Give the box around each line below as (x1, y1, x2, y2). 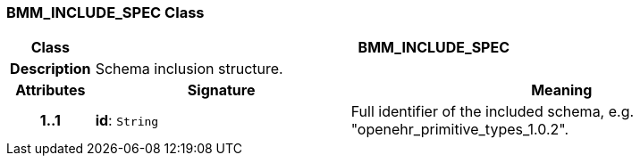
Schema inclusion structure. (95, 60, 283, 78)
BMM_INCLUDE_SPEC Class (6, 4, 205, 21)
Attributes (15, 81, 86, 100)
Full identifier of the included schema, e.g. (350, 102, 635, 121)
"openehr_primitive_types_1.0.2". (350, 120, 569, 139)
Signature (187, 81, 256, 100)
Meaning (531, 81, 593, 100)
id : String (95, 111, 159, 130)
